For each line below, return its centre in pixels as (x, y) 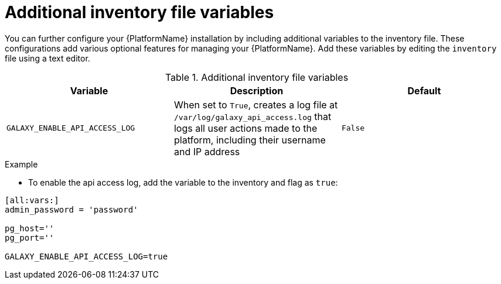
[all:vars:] (32, 200)
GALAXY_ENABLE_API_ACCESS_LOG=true (86, 256)
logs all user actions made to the (246, 128)
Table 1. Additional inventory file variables (257, 77)
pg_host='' (30, 228)
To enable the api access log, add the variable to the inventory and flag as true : (183, 182)
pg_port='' (30, 237)
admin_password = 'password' (71, 209)
